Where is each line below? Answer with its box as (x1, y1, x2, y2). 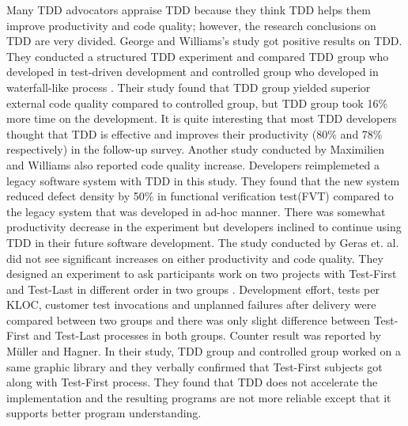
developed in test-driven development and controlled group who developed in (6, 63, 379, 80)
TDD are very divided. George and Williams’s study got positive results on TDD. (6, 32, 402, 49)
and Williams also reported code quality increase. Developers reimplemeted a (6, 156, 380, 173)
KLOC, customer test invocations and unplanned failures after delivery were (6, 296, 376, 313)
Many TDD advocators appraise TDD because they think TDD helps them (6, 2, 371, 17)
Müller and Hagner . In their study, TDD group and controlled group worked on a (6, 343, 401, 359)
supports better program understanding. (6, 405, 202, 421)
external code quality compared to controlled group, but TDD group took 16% (6, 94, 388, 111)
